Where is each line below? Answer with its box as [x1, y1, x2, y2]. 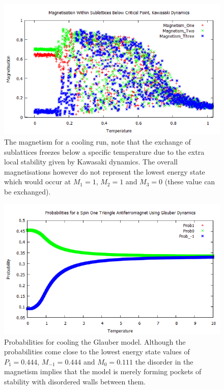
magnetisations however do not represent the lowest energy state [4, 166, 205, 177]
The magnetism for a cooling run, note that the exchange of [4, 136, 191, 147]
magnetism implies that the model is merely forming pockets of [4, 366, 202, 377]
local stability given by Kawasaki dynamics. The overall [4, 156, 178, 167]
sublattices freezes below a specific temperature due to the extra [4, 146, 205, 157]
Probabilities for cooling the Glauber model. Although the [4, 336, 186, 347]
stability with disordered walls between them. [4, 376, 146, 386]
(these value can [164, 176, 215, 187]
